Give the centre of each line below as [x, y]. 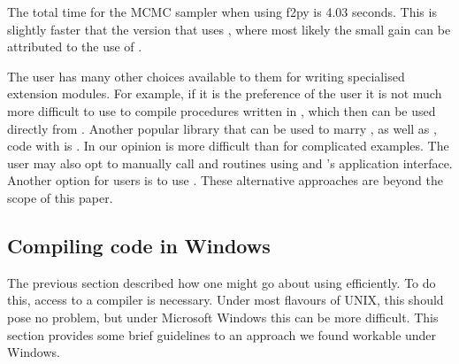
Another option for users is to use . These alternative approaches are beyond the [226, 180]
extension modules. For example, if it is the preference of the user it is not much [225, 93]
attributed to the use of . [75, 46]
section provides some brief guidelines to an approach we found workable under [222, 334]
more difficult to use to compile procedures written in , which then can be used [222, 110]
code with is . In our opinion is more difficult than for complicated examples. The [228, 146]
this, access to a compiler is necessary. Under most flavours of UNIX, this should [226, 300]
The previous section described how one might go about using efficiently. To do [222, 282]
